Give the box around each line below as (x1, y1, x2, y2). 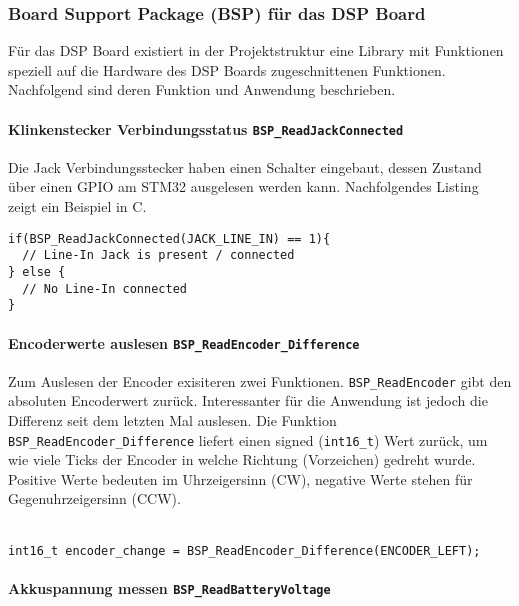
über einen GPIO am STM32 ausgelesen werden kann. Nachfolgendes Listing (8, 176, 479, 197)
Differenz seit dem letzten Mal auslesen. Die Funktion (8, 410, 337, 431)
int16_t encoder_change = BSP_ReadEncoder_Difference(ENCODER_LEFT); (8, 543, 481, 558)
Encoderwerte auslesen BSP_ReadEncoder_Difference (8, 332, 360, 353)
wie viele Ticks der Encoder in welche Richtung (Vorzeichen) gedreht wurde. (8, 449, 476, 470)
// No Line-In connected (22, 281, 187, 296)
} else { (8, 264, 66, 279)
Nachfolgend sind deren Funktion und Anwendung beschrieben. (8, 79, 396, 100)
